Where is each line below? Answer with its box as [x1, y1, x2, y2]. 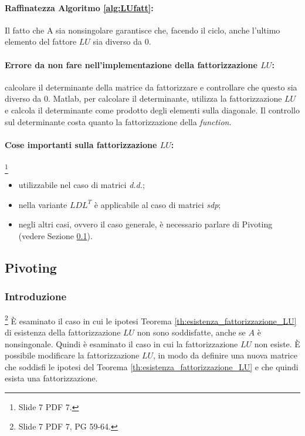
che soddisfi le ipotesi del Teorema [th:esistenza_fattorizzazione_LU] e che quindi [5, 360, 299, 373]
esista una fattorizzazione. [5, 372, 98, 384]
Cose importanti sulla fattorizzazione [5, 138, 157, 150]
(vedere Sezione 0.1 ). [18, 230, 93, 242]
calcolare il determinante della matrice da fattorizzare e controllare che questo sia [5, 81, 297, 93]
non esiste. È [254, 337, 300, 350]
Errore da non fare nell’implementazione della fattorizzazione [5, 58, 257, 71]
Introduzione [5, 289, 67, 304]
